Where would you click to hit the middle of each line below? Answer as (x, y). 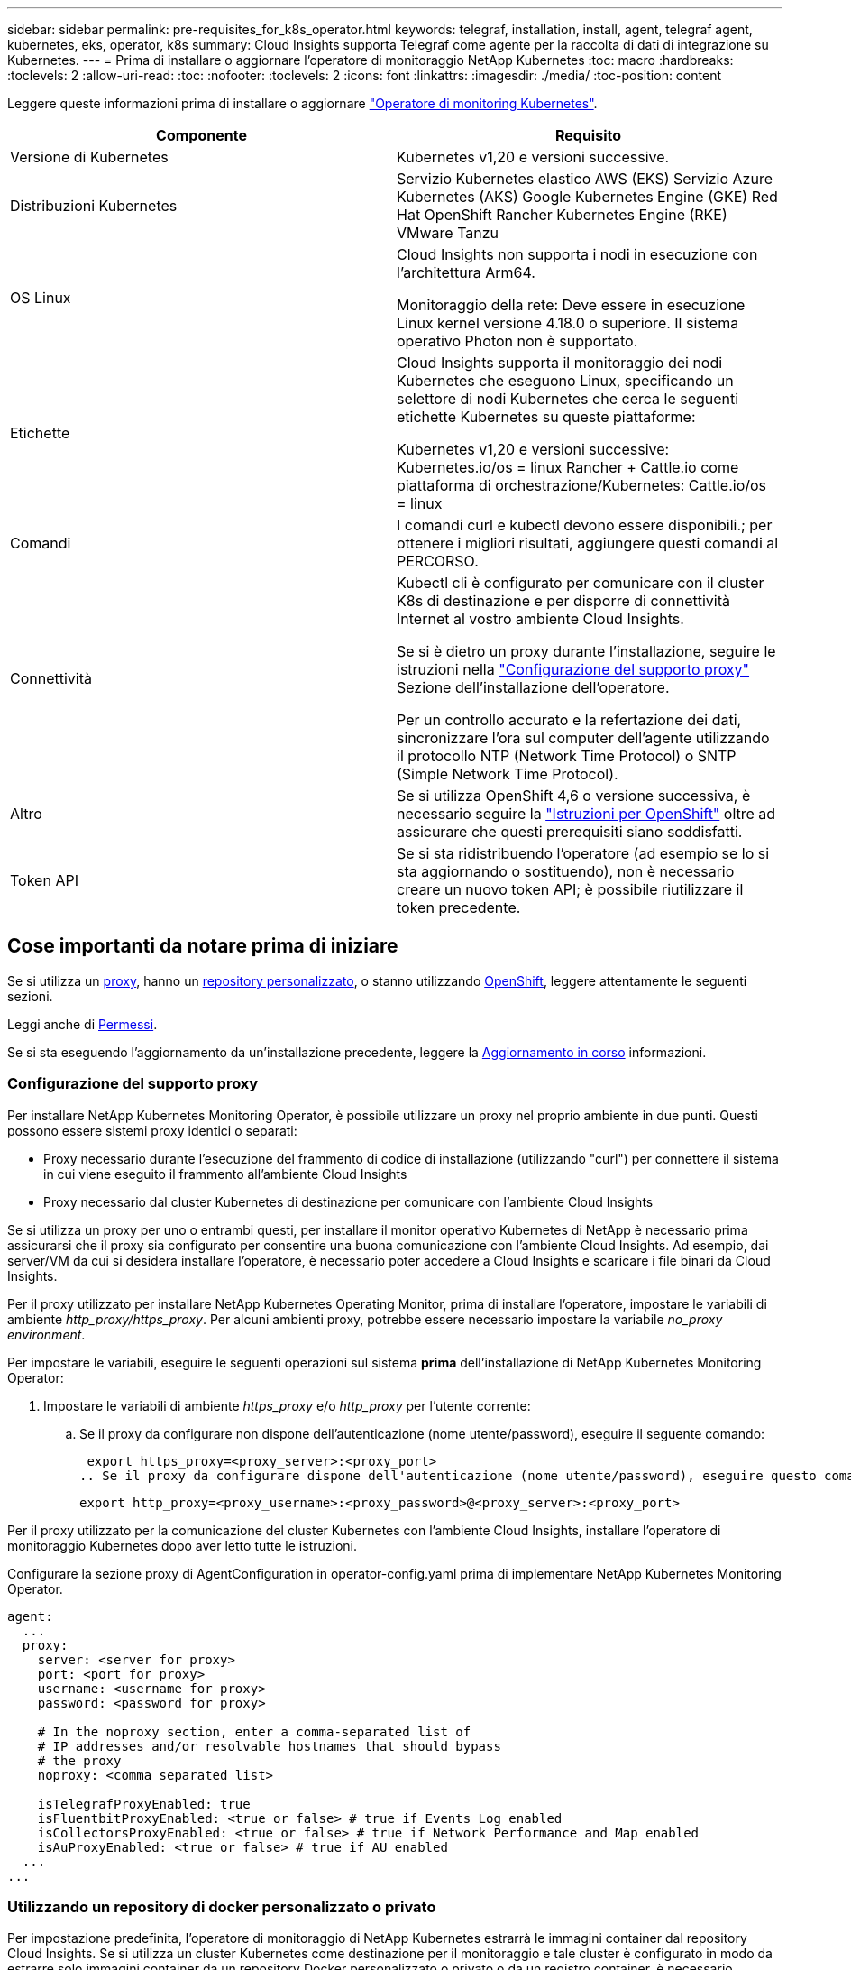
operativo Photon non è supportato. (517, 341)
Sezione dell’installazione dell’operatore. (533, 687)
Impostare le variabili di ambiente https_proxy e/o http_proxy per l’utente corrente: (287, 1405)
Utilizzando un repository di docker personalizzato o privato (222, 1906)
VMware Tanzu (448, 233)
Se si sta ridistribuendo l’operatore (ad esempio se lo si (583, 853)
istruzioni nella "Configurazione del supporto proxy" (573, 669)
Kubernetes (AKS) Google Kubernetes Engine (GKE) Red (587, 197)
